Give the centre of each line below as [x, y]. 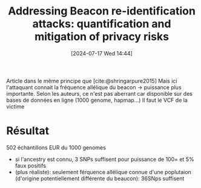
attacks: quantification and [102, 24]
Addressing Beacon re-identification [102, 11]
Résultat [28, 131]
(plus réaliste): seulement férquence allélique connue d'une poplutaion [103, 172]
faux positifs [31, 165]
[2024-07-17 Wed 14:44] [102, 53]
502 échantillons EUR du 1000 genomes [56, 147]
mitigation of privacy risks [102, 37]
